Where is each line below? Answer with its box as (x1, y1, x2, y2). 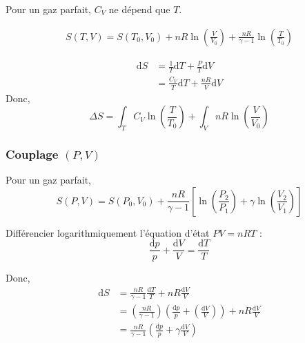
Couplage (6, 145, 59, 162)
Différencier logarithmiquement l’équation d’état (6, 225, 210, 239)
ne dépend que (108, 2, 170, 16)
